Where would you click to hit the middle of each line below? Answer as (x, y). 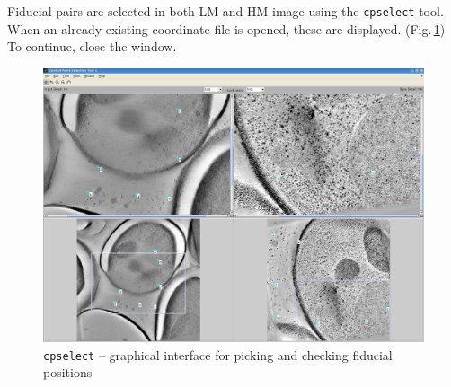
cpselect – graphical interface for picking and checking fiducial (218, 354)
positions (68, 372)
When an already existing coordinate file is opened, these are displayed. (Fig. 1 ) (226, 28)
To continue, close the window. (92, 46)
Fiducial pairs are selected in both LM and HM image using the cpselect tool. (225, 11)
